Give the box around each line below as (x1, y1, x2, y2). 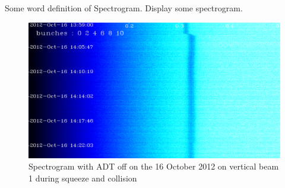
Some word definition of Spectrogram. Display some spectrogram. (5, 2, 243, 14)
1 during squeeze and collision (28, 171, 137, 184)
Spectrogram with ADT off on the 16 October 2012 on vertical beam (28, 160, 279, 173)
